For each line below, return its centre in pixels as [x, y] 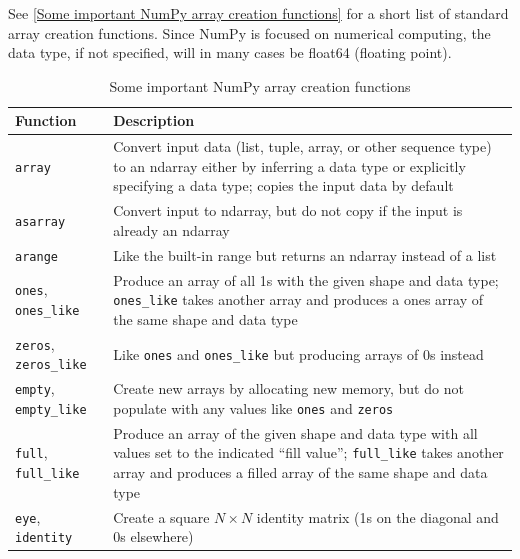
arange [36, 256]
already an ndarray [171, 229]
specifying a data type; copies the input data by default [283, 185]
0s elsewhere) [153, 536]
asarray [40, 222]
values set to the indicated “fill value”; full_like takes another [308, 452]
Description [154, 120]
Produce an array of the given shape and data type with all [295, 432]
